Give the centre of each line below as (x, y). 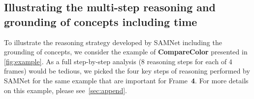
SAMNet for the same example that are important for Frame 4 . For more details (126, 80)
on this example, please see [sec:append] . (65, 90)
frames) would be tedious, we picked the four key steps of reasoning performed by (127, 71)
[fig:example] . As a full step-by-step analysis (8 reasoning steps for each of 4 (118, 61)
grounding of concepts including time (101, 21)
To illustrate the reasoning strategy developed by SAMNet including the (113, 42)
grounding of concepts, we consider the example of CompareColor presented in (126, 52)
